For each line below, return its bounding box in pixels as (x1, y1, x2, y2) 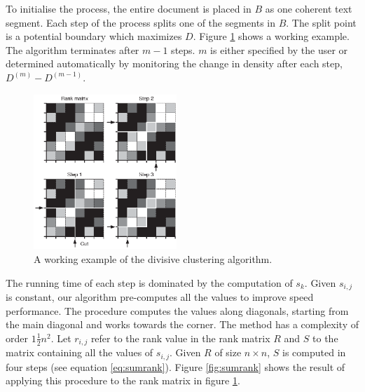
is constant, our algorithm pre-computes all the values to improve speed (6, 289, 314, 304)
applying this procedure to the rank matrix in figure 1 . (6, 373, 240, 388)
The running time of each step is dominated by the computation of (6, 275, 293, 290)
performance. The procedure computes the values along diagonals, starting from (6, 303, 349, 318)
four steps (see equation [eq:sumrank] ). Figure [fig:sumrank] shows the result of (6, 359, 345, 374)
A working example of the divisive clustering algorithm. (34, 251, 273, 266)
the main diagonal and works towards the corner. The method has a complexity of (6, 317, 359, 332)
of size (214, 345, 242, 360)
